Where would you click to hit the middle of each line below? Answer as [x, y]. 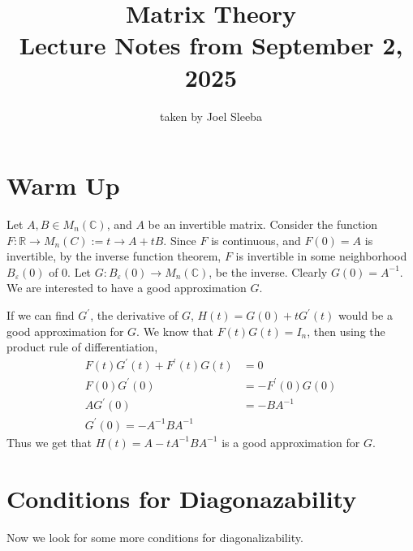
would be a [366, 315]
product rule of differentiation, [82, 347]
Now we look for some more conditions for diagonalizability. [155, 537]
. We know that [175, 331]
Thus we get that [49, 442]
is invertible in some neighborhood [321, 256]
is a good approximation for [291, 442]
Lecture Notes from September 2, [211, 45]
